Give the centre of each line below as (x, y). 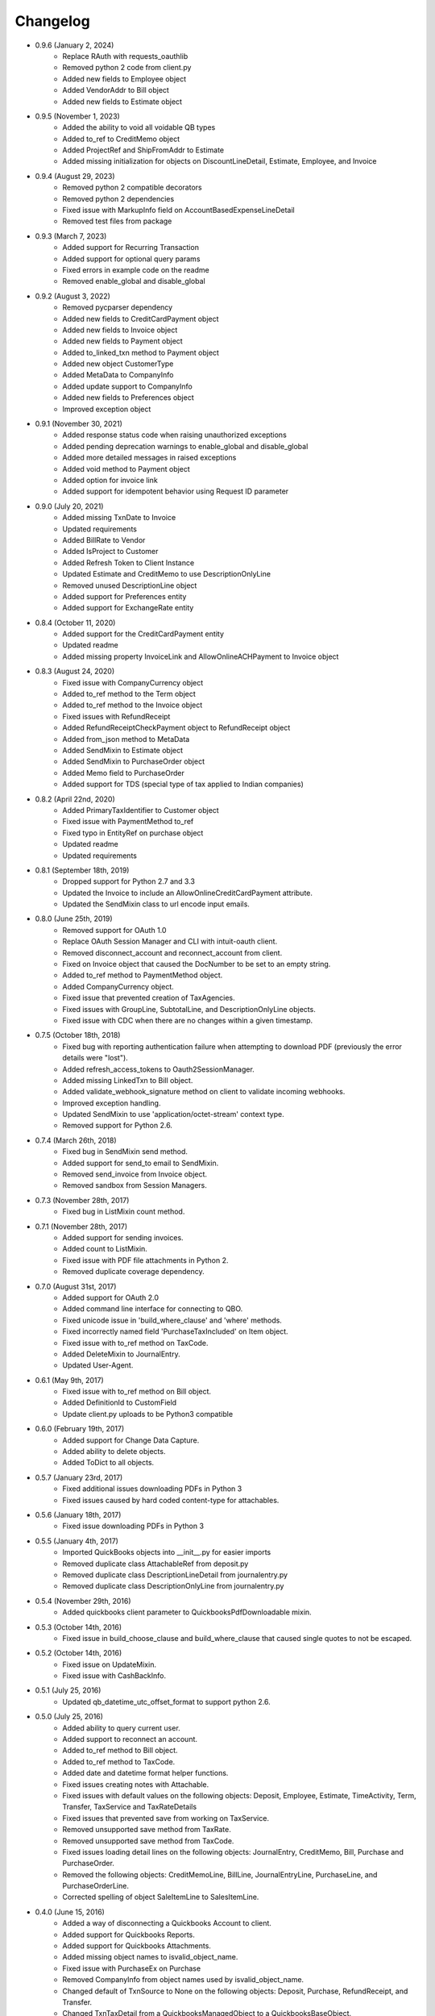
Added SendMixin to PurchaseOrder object (134, 761)
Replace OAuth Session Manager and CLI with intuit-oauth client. (170, 941)
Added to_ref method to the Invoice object (133, 705)
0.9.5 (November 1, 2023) (77, 116)
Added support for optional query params (131, 259)
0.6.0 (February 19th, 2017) (80, 1429)
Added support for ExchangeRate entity (128, 608)
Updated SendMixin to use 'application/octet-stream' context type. (174, 1114)
